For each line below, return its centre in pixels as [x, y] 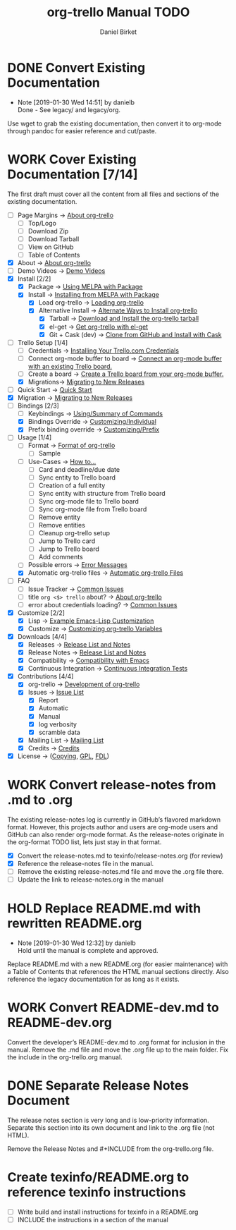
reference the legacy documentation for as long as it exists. [93, 979]
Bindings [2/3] [38, 406]
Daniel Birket [118, 32]
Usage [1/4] [35, 437]
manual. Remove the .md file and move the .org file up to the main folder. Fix [118, 1049]
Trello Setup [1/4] [43, 342]
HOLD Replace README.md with [104, 909]
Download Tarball [54, 239]
